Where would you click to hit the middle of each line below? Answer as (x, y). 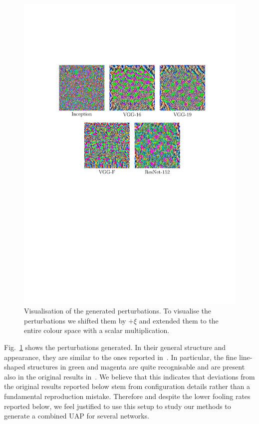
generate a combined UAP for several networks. (77, 416)
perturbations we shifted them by (75, 320)
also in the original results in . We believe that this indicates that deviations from (129, 376)
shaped (15, 367)
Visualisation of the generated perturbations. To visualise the (118, 311)
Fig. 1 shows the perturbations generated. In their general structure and (115, 347)
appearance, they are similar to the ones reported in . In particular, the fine (121, 357)
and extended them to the (179, 320)
